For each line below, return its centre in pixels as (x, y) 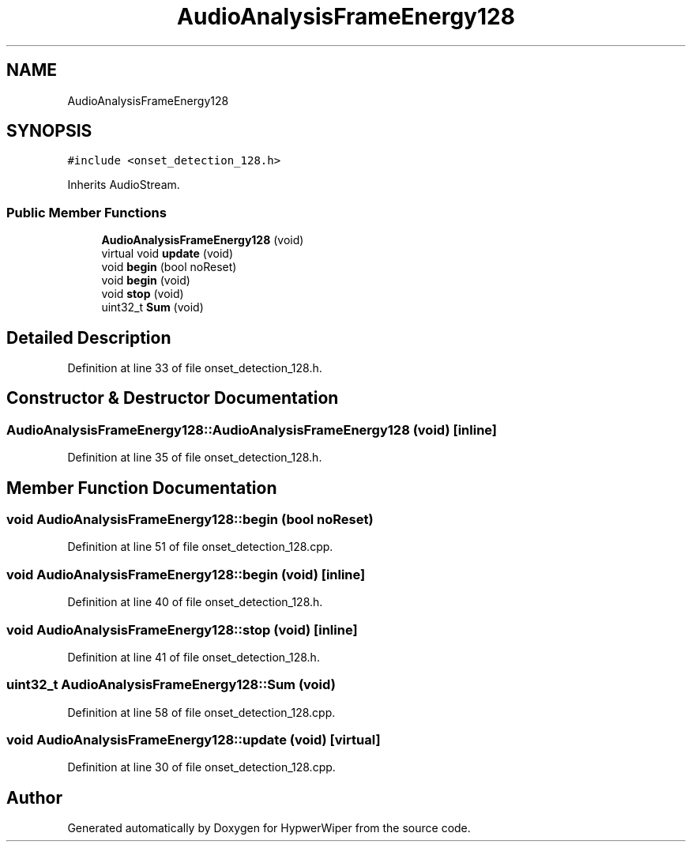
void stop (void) (143, 294)
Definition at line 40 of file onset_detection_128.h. (195, 602)
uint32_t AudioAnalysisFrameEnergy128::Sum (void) (171, 685)
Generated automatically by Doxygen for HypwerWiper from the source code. (269, 828)
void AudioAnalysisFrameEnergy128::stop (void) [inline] (182, 629)
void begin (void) (146, 281)
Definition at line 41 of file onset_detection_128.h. (194, 657)
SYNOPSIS (49, 131)
